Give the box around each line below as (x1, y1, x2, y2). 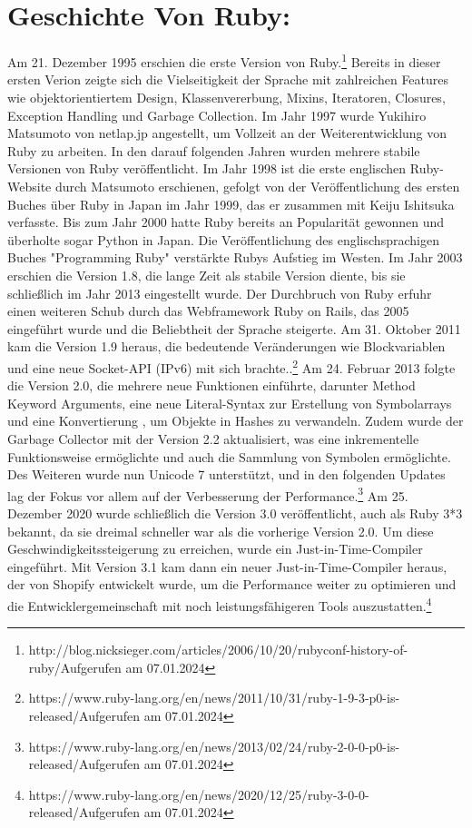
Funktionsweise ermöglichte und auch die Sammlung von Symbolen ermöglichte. (7, 447, 451, 466)
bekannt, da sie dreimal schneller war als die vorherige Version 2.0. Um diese (7, 521, 434, 540)
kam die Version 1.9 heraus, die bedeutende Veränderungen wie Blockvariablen (7, 337, 446, 356)
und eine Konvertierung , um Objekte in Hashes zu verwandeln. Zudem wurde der (7, 411, 464, 430)
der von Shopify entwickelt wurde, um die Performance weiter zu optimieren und (7, 575, 457, 594)
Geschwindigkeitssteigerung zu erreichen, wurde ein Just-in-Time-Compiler (7, 539, 423, 558)
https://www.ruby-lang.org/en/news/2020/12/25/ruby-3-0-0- (28, 784, 369, 803)
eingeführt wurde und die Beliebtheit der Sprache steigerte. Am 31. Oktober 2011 (7, 319, 461, 338)
